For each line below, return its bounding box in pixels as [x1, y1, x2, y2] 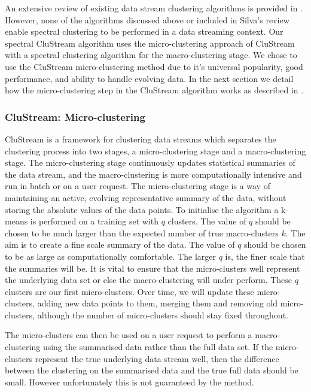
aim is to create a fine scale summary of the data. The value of [5, 238, 235, 251]
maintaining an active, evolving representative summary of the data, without [5, 191, 286, 203]
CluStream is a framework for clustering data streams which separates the [5, 132, 276, 145]
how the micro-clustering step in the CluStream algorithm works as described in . [5, 84, 304, 96]
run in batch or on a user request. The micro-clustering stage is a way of [5, 180, 270, 192]
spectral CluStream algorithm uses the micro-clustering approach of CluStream [5, 37, 295, 49]
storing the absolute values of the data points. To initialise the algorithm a [5, 203, 279, 215]
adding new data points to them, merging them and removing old [37, 297, 278, 309]
